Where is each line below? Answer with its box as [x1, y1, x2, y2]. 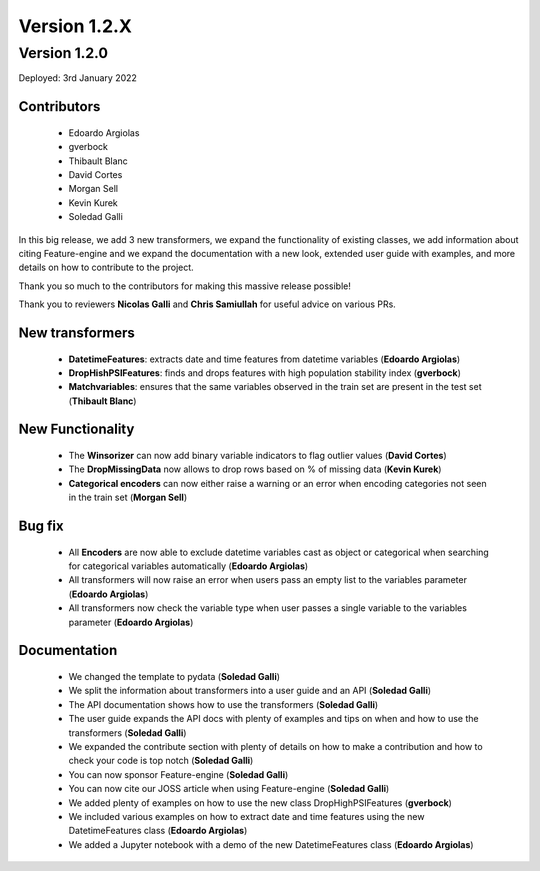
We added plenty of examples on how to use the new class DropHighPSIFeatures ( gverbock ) [68, 796, 452, 809]
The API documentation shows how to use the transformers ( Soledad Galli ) [68, 698, 379, 710]
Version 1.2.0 [18, 44, 109, 62]
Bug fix [18, 518, 64, 535]
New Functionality [18, 421, 135, 438]
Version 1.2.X [18, 15, 132, 37]
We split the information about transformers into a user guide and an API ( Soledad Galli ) [68, 685, 432, 697]
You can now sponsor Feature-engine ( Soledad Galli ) [68, 768, 289, 780]
